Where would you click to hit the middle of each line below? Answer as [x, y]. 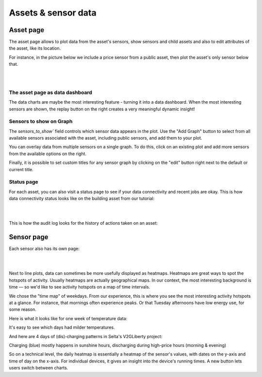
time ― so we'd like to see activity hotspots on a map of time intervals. [80, 287]
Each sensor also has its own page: [44, 249]
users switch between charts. [39, 368]
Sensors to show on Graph [41, 122]
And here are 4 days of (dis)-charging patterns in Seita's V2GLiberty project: [86, 336]
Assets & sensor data [53, 13]
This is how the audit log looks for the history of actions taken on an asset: [83, 223]
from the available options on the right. [48, 154]
